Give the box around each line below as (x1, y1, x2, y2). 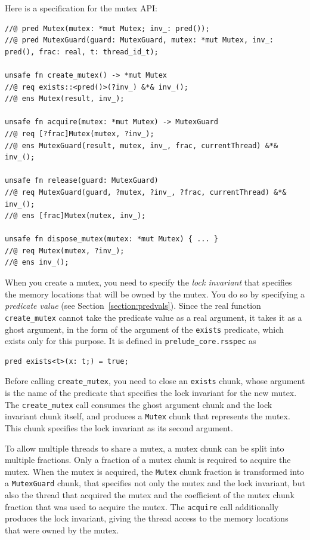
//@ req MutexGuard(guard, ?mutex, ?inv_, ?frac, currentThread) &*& (5, 188, 287, 197)
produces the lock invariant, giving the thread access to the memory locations (5, 512, 289, 524)
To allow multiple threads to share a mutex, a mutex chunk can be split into (5, 441, 284, 454)
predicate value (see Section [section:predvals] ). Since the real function (5, 299, 261, 312)
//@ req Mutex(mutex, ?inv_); (5, 246, 125, 255)
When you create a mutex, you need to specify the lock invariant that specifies (5, 276, 292, 289)
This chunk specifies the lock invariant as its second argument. (5, 421, 233, 434)
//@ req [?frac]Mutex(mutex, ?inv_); (5, 129, 154, 138)
